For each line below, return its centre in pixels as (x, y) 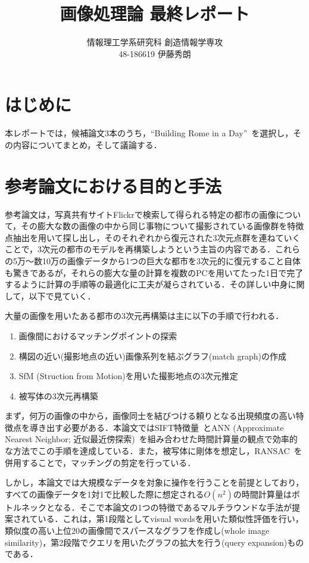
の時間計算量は (262, 494)
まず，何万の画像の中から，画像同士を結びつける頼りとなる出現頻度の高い (150, 416)
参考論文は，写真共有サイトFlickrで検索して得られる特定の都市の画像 (141, 214)
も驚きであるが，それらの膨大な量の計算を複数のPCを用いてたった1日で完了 (154, 272)
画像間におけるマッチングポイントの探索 (98, 335)
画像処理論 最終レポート (155, 13)
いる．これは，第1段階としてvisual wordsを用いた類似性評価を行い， (171, 519)
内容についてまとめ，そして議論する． (87, 144)
